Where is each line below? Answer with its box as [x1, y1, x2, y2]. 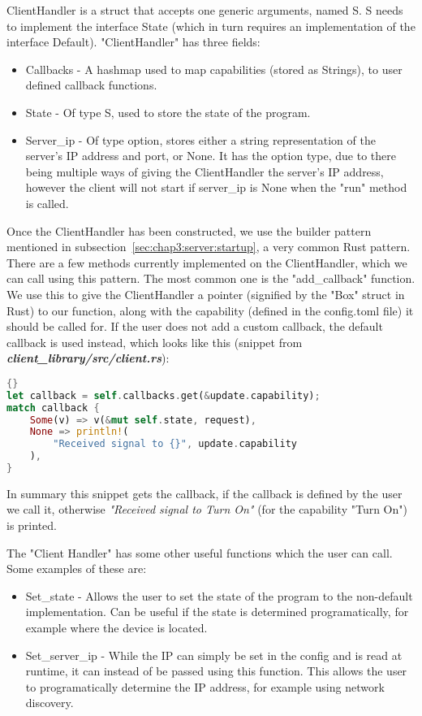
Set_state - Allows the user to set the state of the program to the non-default [25, 587, 413, 604]
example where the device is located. [25, 619, 208, 636]
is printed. [6, 517, 57, 534]
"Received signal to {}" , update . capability [53, 438, 297, 450]
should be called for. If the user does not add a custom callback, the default [6, 318, 383, 335]
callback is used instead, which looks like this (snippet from [6, 333, 303, 350]
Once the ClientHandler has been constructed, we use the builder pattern [6, 222, 372, 239]
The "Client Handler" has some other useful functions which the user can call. [6, 544, 393, 561]
